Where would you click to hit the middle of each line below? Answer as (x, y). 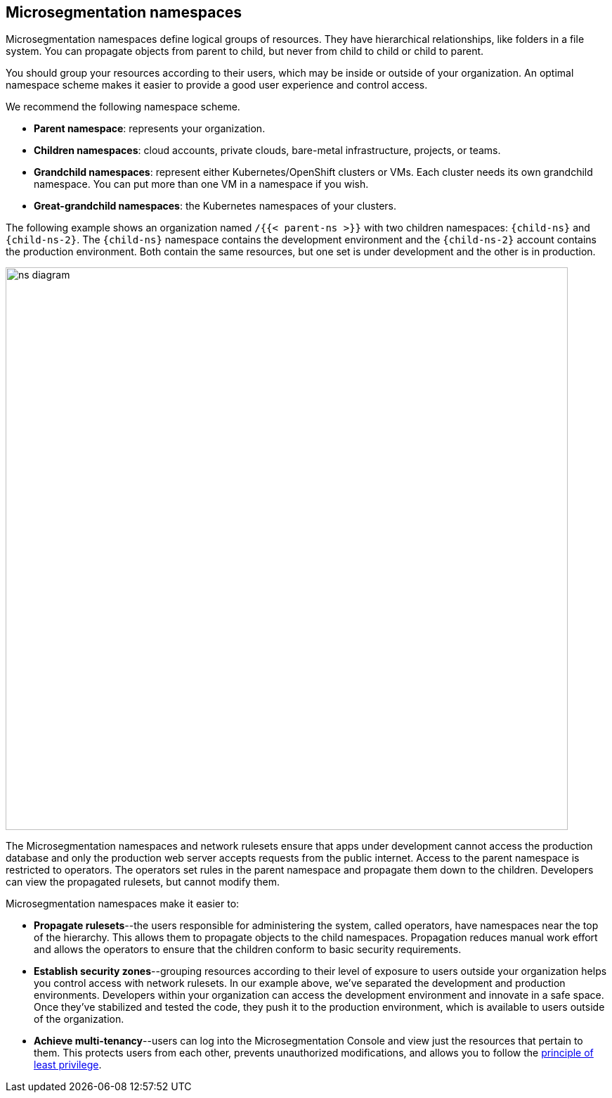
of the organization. (79, 1019)
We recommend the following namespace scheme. (123, 107)
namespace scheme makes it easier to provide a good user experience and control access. (217, 85)
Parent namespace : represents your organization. (150, 129)
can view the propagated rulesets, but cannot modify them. (143, 882)
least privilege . (68, 1065)
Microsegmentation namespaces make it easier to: (123, 904)
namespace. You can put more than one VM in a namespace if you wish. (201, 184)
